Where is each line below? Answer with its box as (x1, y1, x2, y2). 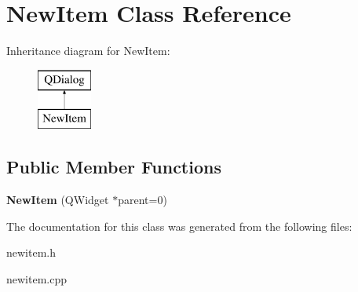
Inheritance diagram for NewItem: (6, 42, 170, 59)
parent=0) (118, 192, 167, 208)
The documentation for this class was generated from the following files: (6, 217, 353, 234)
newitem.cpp (6, 270, 67, 287)
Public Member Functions (6, 155, 221, 179)
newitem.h (6, 244, 56, 261)
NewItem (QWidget (6, 192, 109, 208)
